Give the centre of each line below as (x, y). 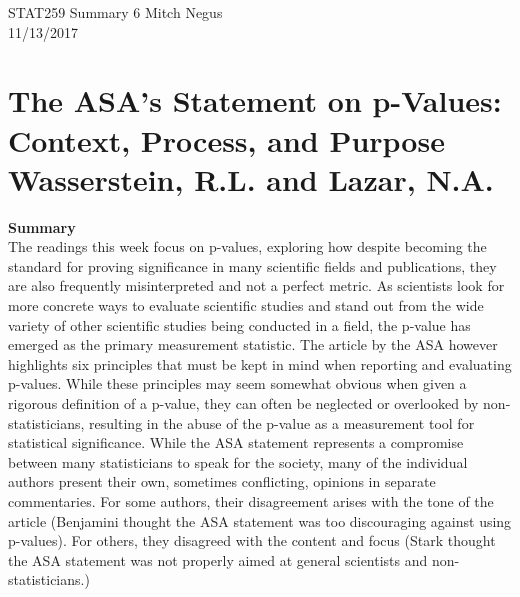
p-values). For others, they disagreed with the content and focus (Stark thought (252, 540)
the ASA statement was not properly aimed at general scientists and (218, 559)
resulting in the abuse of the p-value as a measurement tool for (282, 422)
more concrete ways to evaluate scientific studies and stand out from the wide (246, 305)
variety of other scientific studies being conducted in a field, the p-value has (239, 324)
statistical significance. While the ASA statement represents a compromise (236, 442)
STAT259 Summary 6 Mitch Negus (115, 12)
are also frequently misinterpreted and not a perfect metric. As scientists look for (256, 285)
